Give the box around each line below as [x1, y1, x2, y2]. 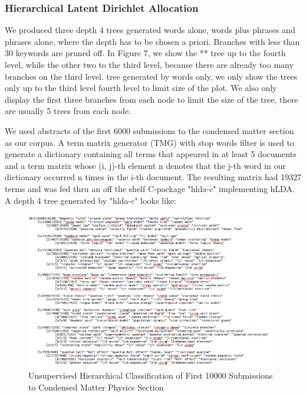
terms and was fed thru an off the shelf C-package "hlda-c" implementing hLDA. [5, 182, 295, 194]
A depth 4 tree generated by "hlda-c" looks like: [5, 194, 177, 206]
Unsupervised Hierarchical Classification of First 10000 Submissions [28, 369, 273, 382]
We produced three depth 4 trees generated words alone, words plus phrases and [5, 24, 295, 36]
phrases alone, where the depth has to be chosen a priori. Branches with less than [5, 35, 300, 47]
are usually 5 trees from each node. [5, 105, 131, 117]
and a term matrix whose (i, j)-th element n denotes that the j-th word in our [5, 159, 286, 171]
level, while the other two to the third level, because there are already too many [5, 58, 294, 70]
